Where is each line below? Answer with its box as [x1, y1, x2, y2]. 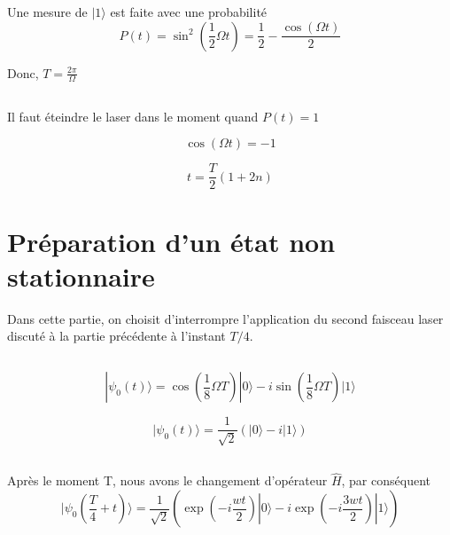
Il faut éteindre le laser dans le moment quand [7, 106, 259, 125]
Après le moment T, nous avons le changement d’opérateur [7, 471, 328, 490]
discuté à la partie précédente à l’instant [7, 327, 226, 345]
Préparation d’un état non [7, 223, 336, 259]
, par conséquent [341, 471, 431, 490]
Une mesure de [7, 3, 88, 20]
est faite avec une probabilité [110, 3, 268, 20]
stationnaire [7, 257, 155, 294]
